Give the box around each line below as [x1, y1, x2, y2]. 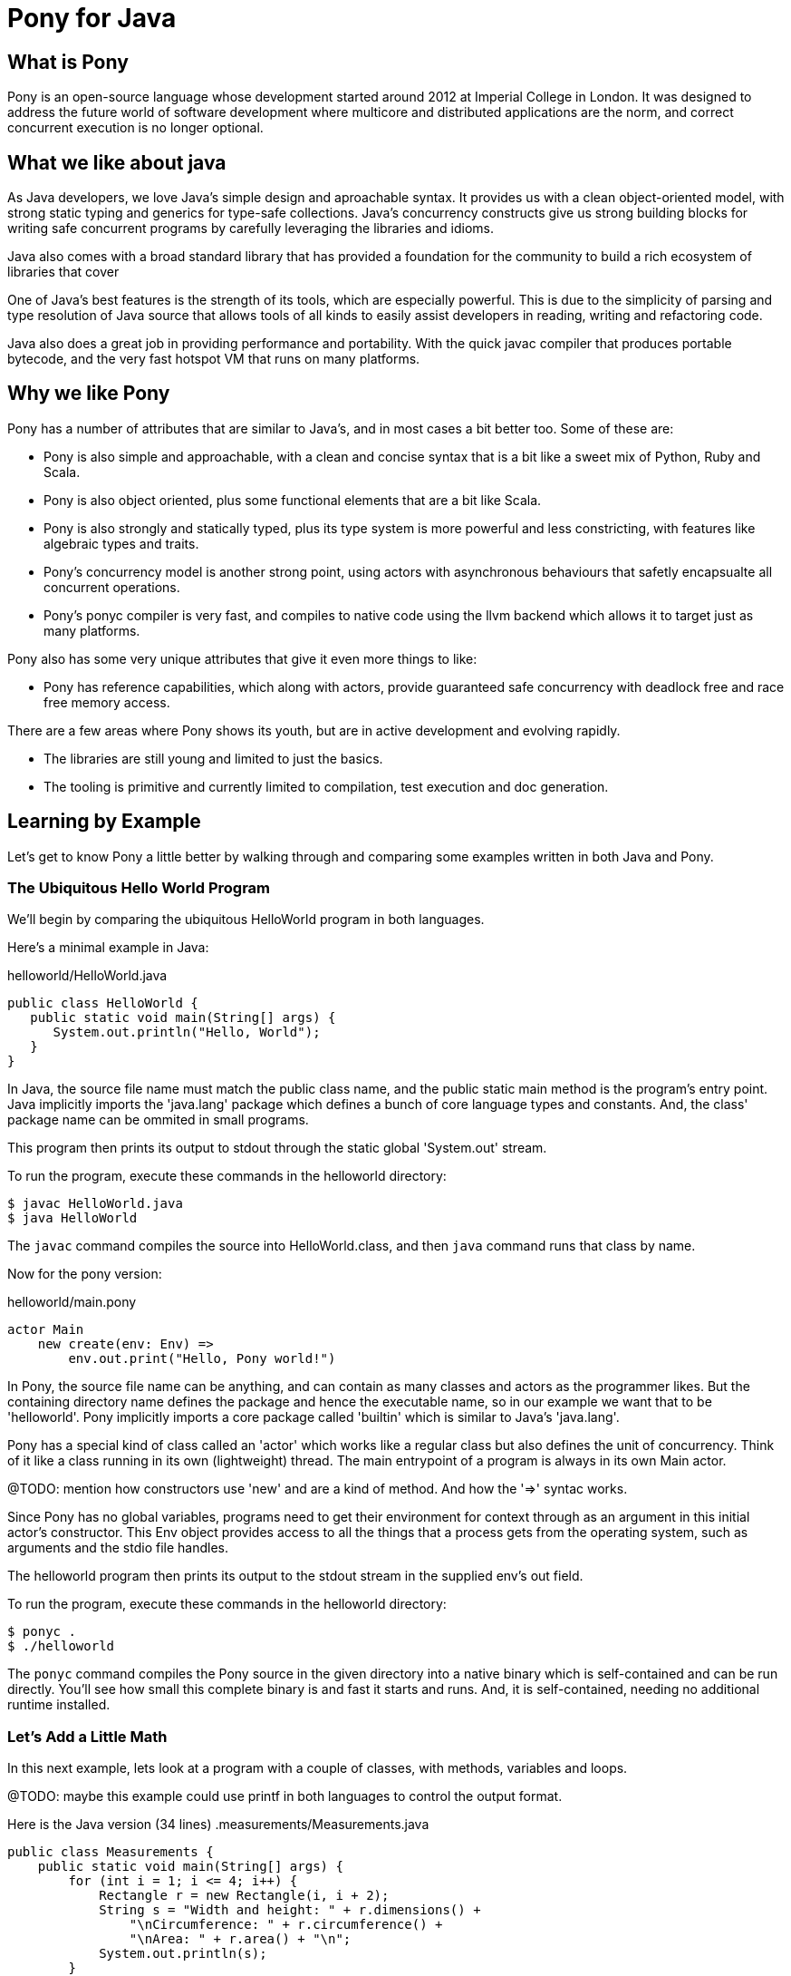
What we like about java [7, 151, 227, 174]
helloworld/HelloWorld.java [7, 968, 168, 984]
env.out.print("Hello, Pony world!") [68, 1351, 336, 1367]
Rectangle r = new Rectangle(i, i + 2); [99, 1888, 390, 1903]
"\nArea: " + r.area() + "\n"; [129, 1932, 352, 1947]
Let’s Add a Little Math [7, 1727, 168, 1746]
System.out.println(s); [99, 1946, 267, 1961]
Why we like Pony [7, 382, 170, 405]
